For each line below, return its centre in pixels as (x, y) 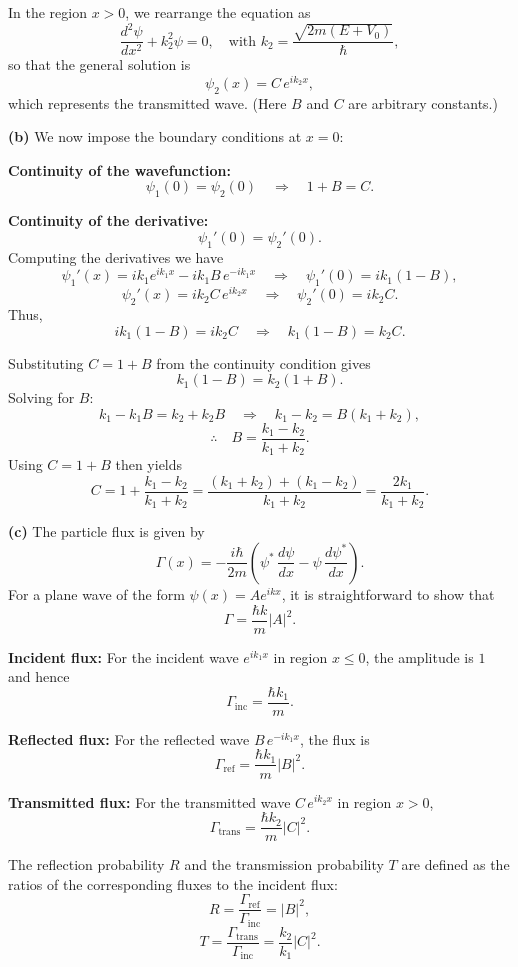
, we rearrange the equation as (218, 12)
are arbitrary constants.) (423, 102)
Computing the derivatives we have (116, 256)
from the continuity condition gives (263, 362)
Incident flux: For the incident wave (123, 656)
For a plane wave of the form (96, 593)
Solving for (41, 397)
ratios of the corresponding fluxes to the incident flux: (173, 883)
